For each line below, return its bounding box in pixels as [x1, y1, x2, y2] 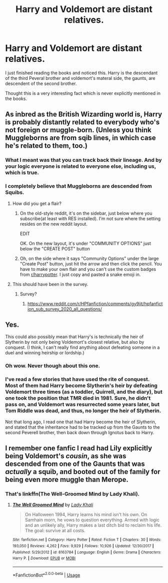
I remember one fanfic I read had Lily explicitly [5, 444, 152, 452]
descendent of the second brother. [5, 80, 77, 86]
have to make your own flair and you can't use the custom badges [19, 266, 156, 272]
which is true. [5, 169, 39, 176]
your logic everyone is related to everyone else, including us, [5, 163, 156, 170]
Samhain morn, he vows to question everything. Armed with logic [24, 517, 160, 523]
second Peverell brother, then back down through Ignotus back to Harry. [5, 429, 154, 435]
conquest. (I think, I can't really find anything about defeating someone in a [5, 344, 160, 350]
